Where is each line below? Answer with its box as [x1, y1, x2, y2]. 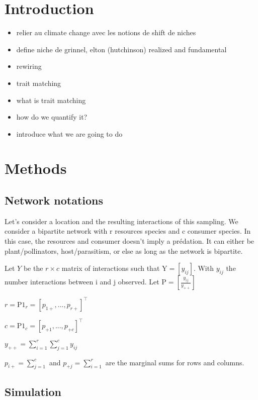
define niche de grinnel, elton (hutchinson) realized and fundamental [16, 44, 227, 54]
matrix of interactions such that [61, 263, 160, 273]
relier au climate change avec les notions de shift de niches [16, 27, 196, 38]
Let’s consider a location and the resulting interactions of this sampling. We [5, 216, 238, 226]
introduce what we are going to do [16, 128, 123, 139]
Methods [5, 158, 67, 178]
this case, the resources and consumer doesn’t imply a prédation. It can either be [5, 236, 254, 246]
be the [23, 263, 43, 273]
